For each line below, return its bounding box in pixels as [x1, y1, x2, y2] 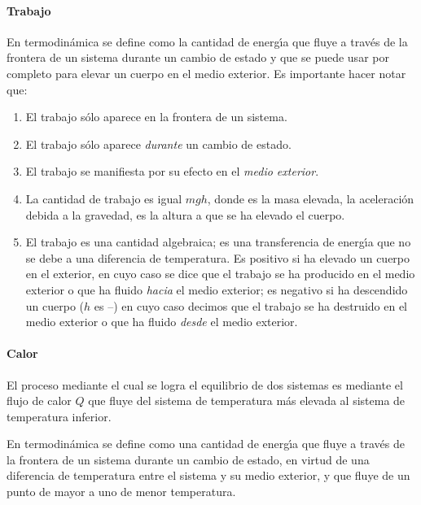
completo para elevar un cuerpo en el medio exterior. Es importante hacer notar [7, 64, 406, 81]
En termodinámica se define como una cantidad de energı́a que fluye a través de [7, 435, 405, 452]
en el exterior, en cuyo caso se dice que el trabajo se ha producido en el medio [25, 265, 415, 282]
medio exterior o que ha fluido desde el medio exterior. [25, 313, 298, 330]
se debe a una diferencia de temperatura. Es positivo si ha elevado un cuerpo [25, 249, 410, 266]
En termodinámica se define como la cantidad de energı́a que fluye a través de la [7, 33, 408, 50]
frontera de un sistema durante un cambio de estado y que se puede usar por [7, 49, 389, 66]
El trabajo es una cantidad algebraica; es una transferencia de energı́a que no [25, 233, 411, 250]
